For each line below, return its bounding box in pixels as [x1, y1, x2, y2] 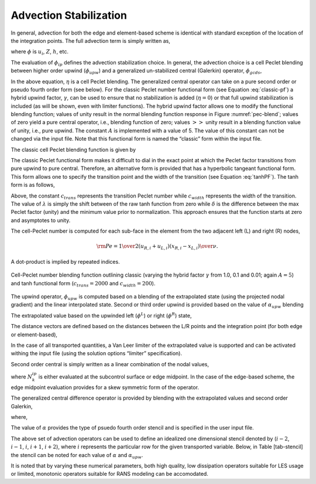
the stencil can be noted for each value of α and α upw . [11, 451, 143, 460]
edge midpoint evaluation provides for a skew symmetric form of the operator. [11, 384, 199, 391]
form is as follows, [11, 182, 55, 189]
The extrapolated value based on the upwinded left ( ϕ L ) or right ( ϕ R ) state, [11, 311, 192, 319]
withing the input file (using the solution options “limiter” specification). [11, 350, 183, 357]
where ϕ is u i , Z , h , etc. [11, 48, 68, 57]
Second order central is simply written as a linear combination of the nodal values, [11, 360, 209, 367]
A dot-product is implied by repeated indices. [11, 258, 120, 265]
